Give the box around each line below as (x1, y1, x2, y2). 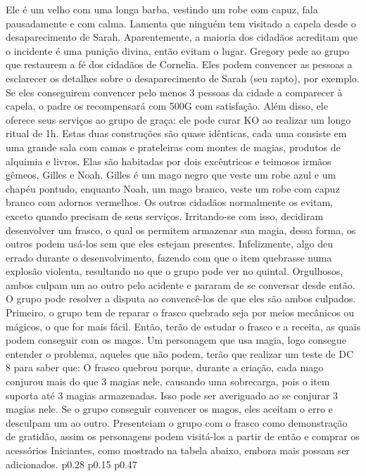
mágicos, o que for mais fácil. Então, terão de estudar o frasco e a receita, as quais (6, 319, 361, 333)
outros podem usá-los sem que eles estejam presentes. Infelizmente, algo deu (6, 236, 333, 251)
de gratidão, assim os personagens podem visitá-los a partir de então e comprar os (6, 429, 360, 444)
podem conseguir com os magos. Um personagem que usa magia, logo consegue (6, 333, 346, 347)
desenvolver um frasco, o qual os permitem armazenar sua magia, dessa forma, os (6, 222, 356, 237)
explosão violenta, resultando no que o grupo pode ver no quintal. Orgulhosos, (6, 264, 343, 278)
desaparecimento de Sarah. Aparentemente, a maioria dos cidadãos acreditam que (6, 30, 358, 44)
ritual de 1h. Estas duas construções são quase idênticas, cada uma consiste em (6, 126, 347, 141)
